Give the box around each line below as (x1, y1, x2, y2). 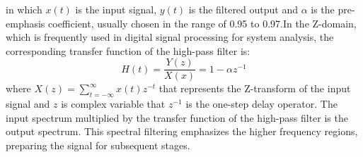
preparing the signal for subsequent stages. (6, 138, 190, 153)
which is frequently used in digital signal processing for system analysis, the (6, 30, 334, 44)
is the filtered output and (188, 2, 299, 16)
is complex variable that (61, 96, 166, 111)
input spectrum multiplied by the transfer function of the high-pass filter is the (6, 110, 348, 125)
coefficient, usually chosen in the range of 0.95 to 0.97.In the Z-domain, (48, 15, 357, 30)
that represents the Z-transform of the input (159, 81, 351, 96)
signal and (6, 96, 50, 111)
